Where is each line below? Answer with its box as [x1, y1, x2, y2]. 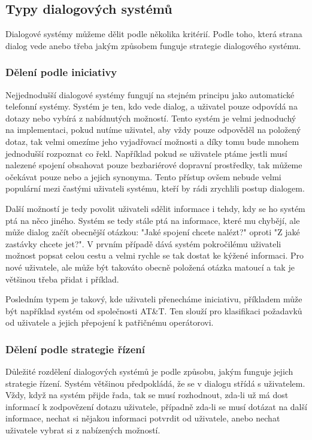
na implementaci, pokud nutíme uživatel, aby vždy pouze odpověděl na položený [5, 123, 301, 136]
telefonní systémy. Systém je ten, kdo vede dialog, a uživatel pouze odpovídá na [5, 100, 298, 113]
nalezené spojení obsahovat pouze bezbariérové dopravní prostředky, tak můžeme [5, 159, 302, 171]
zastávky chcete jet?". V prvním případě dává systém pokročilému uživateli [5, 237, 281, 250]
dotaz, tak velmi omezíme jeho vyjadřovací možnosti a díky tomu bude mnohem [5, 135, 299, 147]
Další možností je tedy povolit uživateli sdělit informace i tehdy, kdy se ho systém [5, 202, 305, 214]
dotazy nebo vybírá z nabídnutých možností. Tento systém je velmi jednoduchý [5, 111, 296, 124]
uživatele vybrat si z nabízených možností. [5, 424, 160, 436]
